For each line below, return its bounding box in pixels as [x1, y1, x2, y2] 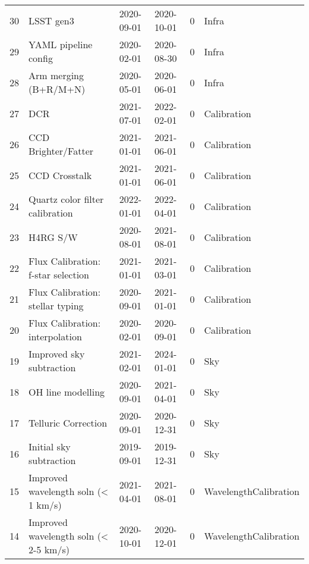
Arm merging [29, 68, 84, 82]
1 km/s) [29, 498, 62, 512]
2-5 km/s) [29, 543, 70, 556]
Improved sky [29, 347, 85, 361]
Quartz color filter [29, 192, 104, 206]
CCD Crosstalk [29, 168, 92, 182]
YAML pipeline [29, 37, 93, 51]
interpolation [29, 330, 82, 343]
